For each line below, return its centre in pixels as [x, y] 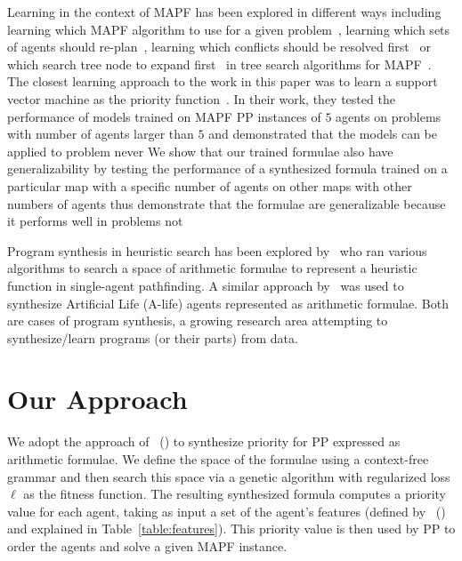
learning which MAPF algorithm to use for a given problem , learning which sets [229, 29]
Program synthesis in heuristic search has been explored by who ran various [217, 250]
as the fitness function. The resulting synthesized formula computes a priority [235, 494]
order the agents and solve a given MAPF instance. [147, 545]
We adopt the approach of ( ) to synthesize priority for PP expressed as [204, 441]
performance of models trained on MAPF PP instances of [164, 116]
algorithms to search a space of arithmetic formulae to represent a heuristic [212, 268]
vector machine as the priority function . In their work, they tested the [201, 98]
